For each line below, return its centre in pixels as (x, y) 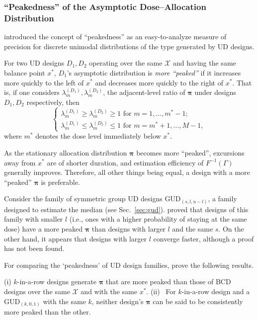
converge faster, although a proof (204, 238)
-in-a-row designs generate (57, 281)
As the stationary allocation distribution (66, 152)
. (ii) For (161, 291)
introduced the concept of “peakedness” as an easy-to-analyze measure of (115, 37)
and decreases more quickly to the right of (159, 82)
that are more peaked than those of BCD (168, 281)
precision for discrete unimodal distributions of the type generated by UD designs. (129, 46)
